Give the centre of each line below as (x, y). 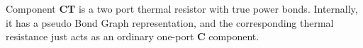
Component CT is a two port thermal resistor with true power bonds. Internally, (182, 8)
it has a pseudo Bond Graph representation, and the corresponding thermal (170, 22)
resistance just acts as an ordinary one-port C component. (133, 36)
